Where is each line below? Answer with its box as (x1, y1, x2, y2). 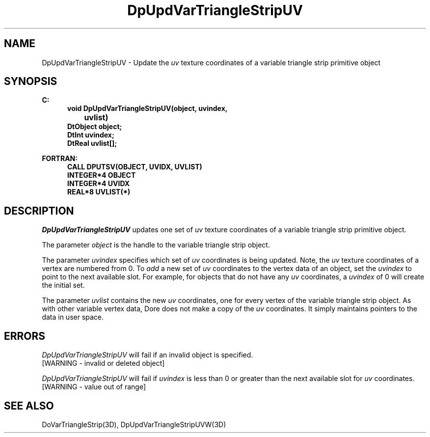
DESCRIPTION (4, 204, 74, 217)
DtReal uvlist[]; (67, 139, 117, 148)
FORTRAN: (42, 154, 78, 163)
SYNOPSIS (4, 75, 57, 88)
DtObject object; (67, 122, 122, 131)
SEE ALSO (4, 399, 54, 412)
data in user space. (42, 313, 104, 322)
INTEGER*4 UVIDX (67, 179, 130, 188)
